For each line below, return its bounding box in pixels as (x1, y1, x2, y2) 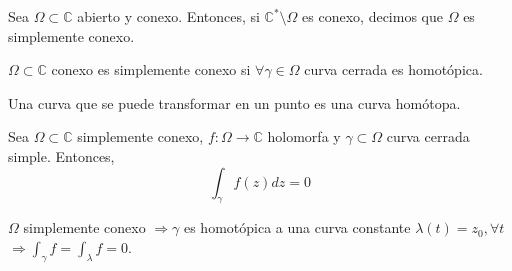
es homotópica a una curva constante (183, 217, 411, 238)
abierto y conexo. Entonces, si (77, 6, 260, 26)
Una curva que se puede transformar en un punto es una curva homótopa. (8, 92, 461, 113)
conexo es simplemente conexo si (51, 59, 251, 80)
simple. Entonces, (8, 145, 115, 166)
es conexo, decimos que (302, 6, 443, 26)
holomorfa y (267, 126, 341, 147)
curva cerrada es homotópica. (304, 59, 483, 80)
